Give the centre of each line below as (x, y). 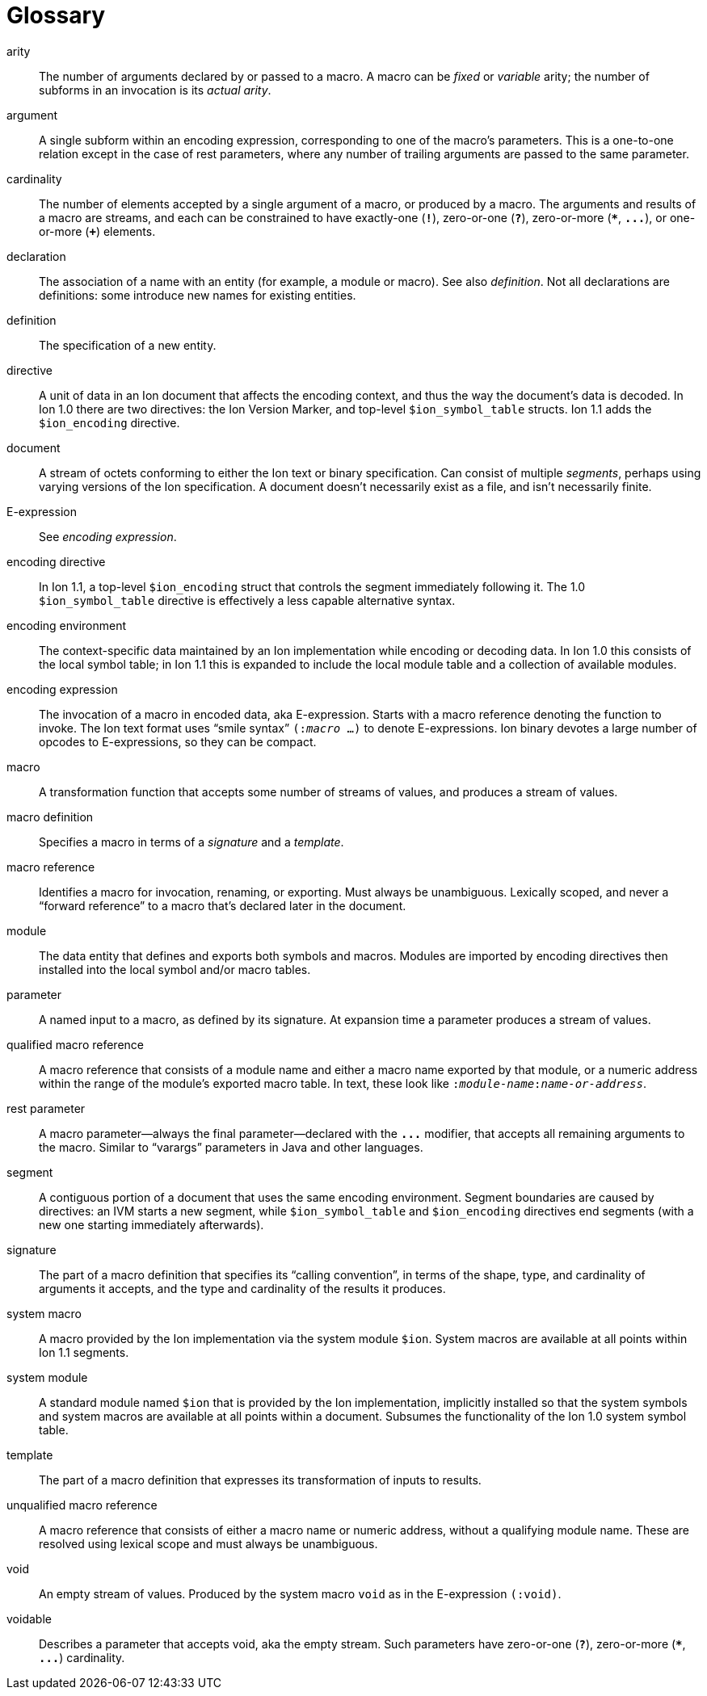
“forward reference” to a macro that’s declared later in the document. (223, 905)
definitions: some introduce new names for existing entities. (198, 295)
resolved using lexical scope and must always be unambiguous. (208, 1543)
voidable (29, 1618)
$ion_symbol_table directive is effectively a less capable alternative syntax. (247, 600)
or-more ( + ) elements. (97, 231)
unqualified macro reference (82, 1505)
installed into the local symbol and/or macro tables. (175, 969)
